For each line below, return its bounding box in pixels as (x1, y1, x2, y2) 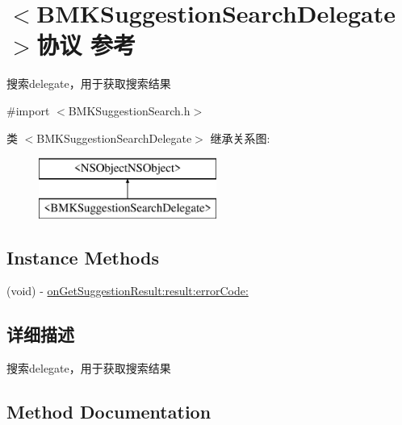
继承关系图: (210, 129, 270, 146)
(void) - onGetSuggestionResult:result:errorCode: (6, 282, 249, 299)
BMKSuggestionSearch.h (68, 102, 191, 119)
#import (6, 102, 50, 119)
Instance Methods (6, 244, 159, 269)
